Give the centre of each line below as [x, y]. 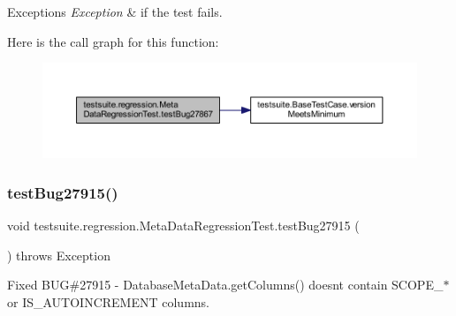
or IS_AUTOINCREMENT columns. [108, 301]
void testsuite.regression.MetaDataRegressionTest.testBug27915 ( [183, 225]
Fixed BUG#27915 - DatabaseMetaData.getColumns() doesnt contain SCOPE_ [225, 285]
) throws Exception [59, 255]
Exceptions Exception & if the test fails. [115, 11]
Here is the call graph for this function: [113, 41]
